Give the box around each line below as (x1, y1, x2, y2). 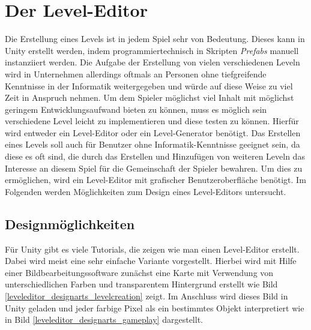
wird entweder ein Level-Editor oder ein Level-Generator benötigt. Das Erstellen (5, 126, 301, 139)
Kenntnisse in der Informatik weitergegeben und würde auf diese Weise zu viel (5, 79, 293, 92)
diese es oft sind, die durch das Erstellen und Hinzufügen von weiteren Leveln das (5, 150, 305, 163)
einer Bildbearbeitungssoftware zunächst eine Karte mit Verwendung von (5, 266, 274, 278)
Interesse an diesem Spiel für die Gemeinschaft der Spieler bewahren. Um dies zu (5, 161, 303, 174)
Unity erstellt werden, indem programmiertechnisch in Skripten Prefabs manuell (5, 44, 299, 56)
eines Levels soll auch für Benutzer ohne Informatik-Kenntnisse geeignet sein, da (5, 138, 300, 151)
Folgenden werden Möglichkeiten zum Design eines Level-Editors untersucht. (5, 185, 286, 197)
